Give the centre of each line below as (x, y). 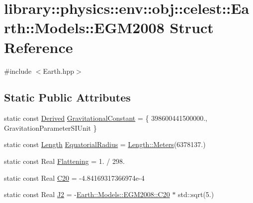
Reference (39, 47)
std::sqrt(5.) (196, 194)
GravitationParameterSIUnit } (50, 127)
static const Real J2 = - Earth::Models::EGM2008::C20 (87, 194)
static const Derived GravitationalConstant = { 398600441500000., (106, 118)
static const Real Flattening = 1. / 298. (64, 161)
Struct (192, 27)
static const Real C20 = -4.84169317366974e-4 (74, 178)
